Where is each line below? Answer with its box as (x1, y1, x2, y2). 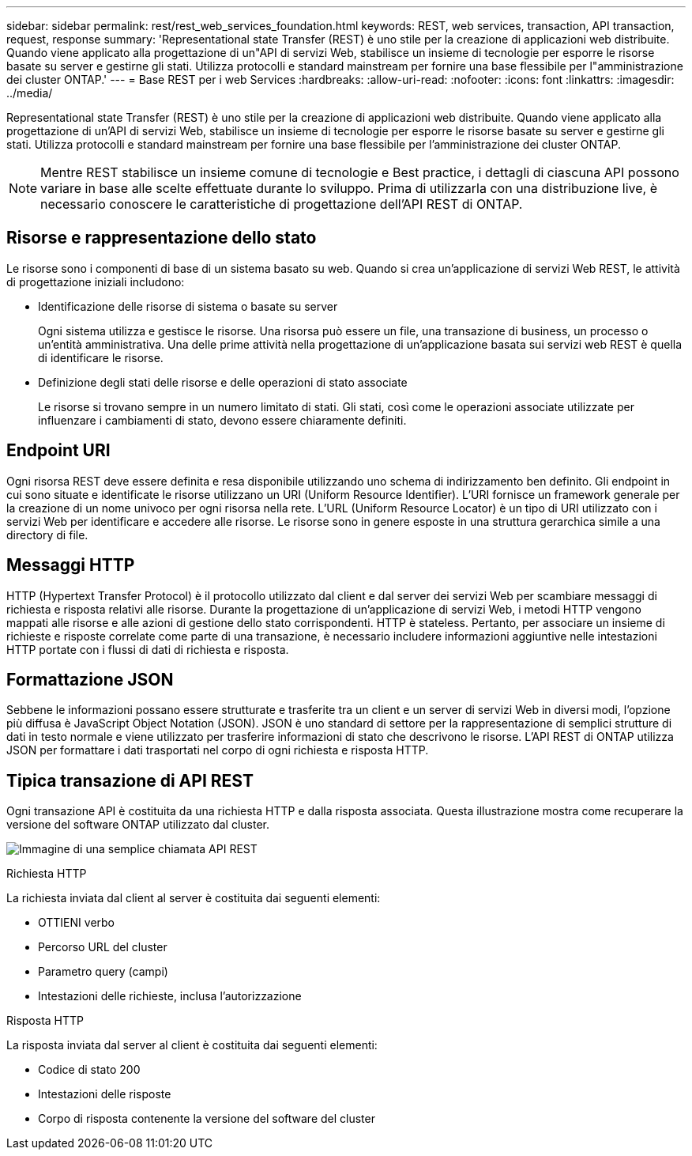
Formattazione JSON (6, 669, 174, 689)
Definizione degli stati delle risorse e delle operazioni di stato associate (38, 375, 408, 389)
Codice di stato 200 (38, 1063, 141, 1077)
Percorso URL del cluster (38, 940, 167, 954)
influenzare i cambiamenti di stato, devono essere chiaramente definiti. (38, 413, 407, 427)
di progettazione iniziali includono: (6, 274, 185, 289)
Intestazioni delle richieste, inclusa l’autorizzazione (38, 989, 302, 1003)
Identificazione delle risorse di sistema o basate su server (38, 299, 338, 313)
